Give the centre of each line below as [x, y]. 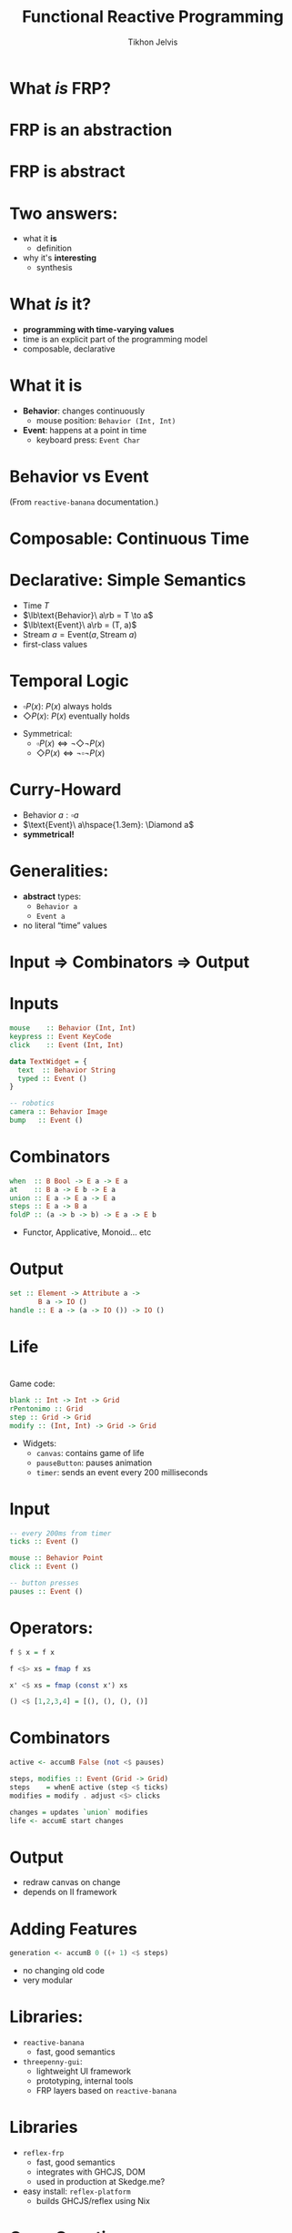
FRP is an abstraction [91, 130]
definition [54, 249]
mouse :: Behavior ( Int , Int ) [73, 1028]
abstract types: [52, 896]
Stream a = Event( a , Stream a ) [80, 635]
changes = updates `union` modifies [79, 1812]
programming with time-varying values [98, 330]
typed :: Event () [53, 1078]
